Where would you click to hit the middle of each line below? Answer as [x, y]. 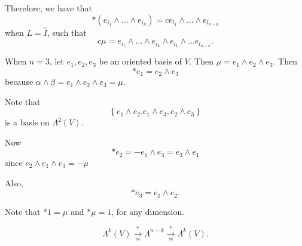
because [19, 82]
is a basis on [27, 122]
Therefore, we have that [48, 8]
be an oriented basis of [140, 61]
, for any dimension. [148, 211]
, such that [67, 32]
